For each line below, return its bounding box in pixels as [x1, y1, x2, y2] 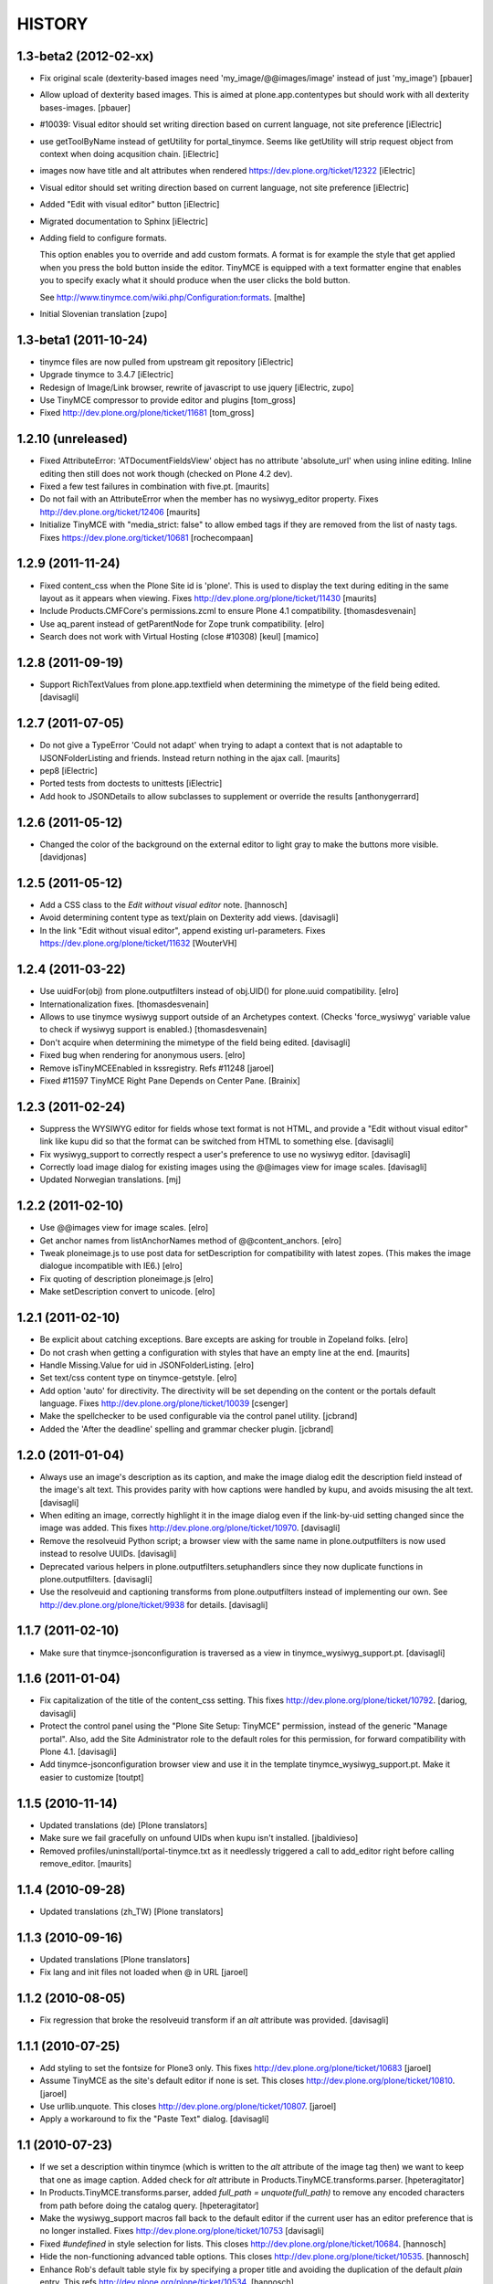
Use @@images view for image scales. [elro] [39, 1222, 209, 1233]
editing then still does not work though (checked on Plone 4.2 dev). [39, 468, 293, 479]
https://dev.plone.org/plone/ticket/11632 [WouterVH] [39, 937, 237, 949]
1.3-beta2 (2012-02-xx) [16, 48, 154, 64]
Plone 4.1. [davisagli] [39, 1746, 118, 1758]
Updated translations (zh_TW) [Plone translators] [39, 1906, 224, 1917]
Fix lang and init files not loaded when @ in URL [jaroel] [39, 1967, 248, 1978]
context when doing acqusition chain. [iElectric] [39, 149, 219, 160]
